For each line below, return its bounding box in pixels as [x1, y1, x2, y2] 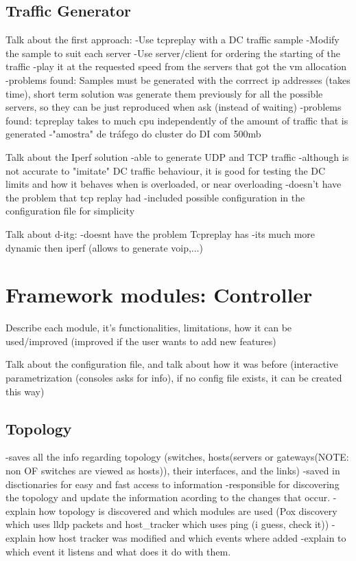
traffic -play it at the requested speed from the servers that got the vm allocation [5, 59, 347, 74]
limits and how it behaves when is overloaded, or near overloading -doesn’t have [5, 177, 342, 191]
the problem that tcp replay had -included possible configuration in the [5, 190, 305, 204]
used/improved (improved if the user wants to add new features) [5, 333, 276, 348]
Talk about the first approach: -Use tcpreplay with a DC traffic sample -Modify [5, 32, 340, 47]
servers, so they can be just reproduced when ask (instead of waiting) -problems [5, 100, 342, 114]
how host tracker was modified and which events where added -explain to [38, 530, 346, 544]
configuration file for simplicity [5, 203, 135, 218]
